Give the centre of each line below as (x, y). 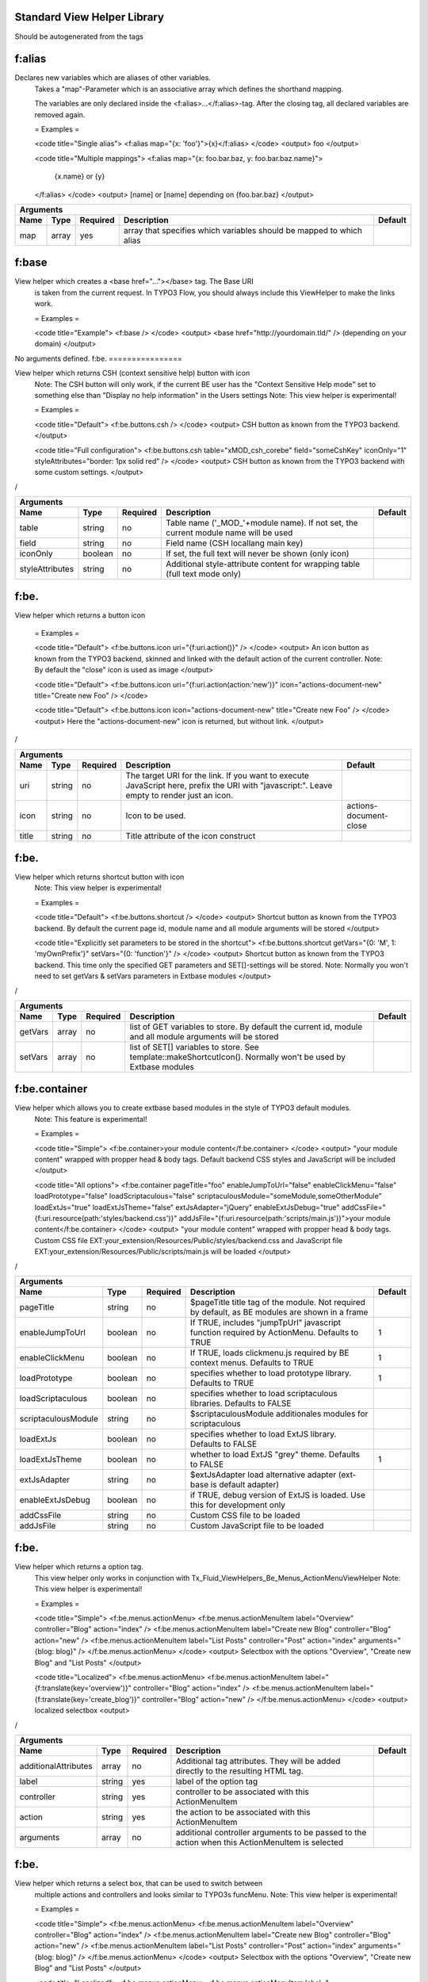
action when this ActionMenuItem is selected (260, 1842)
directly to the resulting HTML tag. (240, 1770)
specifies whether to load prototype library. (271, 1373)
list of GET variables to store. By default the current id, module (246, 1027)
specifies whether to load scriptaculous (264, 1393)
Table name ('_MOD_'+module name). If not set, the (262, 523)
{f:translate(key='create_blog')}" (87, 1699)
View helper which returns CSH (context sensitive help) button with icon (132, 373)
